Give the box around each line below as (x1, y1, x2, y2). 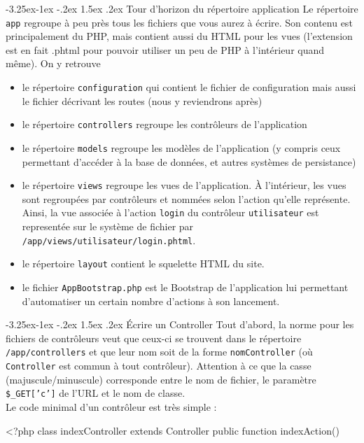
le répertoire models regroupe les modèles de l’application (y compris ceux (22, 140, 341, 155)
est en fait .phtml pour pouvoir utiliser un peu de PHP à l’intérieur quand (6, 42, 325, 57)
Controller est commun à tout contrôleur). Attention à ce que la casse (6, 358, 311, 373)
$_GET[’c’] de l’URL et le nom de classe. (6, 386, 185, 400)
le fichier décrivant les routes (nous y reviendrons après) (22, 93, 262, 108)
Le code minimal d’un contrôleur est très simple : (6, 400, 217, 414)
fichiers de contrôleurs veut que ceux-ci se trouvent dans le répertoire (6, 330, 302, 345)
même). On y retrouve (6, 56, 101, 71)
